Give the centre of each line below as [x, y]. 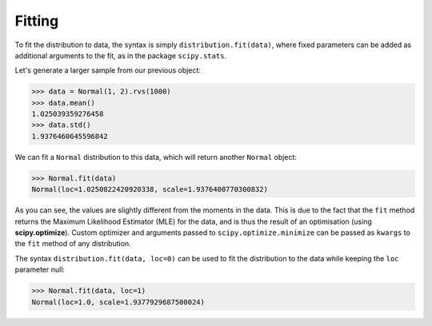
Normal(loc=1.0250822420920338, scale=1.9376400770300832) [150, 189]
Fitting [37, 21]
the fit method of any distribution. [73, 244]
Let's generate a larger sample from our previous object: [108, 70]
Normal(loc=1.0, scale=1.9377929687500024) [118, 302]
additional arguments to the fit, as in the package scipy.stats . [121, 55]
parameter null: [40, 270]
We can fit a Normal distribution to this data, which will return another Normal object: [156, 157]
